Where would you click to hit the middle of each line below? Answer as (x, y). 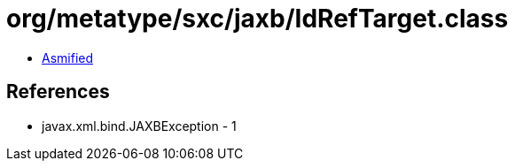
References (58, 92)
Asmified (68, 57)
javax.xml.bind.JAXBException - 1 (139, 126)
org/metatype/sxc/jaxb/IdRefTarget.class (257, 19)
